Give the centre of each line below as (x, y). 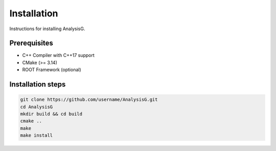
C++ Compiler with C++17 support (58, 55)
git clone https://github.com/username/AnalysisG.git (89, 100)
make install (37, 135)
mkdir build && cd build (51, 114)
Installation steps (38, 84)
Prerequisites (31, 43)
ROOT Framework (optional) (52, 70)
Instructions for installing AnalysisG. (47, 29)
